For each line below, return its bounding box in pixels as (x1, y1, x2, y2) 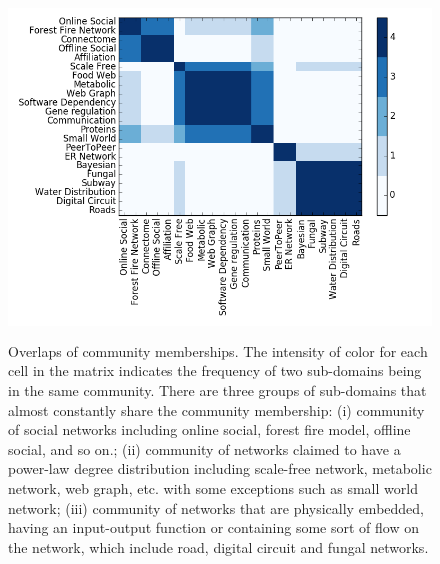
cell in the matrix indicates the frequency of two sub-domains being (8, 360, 422, 381)
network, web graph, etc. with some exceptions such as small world (8, 477, 418, 498)
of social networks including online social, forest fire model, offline (8, 419, 411, 440)
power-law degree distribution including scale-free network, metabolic (8, 458, 432, 479)
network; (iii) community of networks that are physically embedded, (8, 497, 424, 518)
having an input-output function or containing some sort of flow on (8, 517, 419, 538)
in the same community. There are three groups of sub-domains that (8, 379, 427, 400)
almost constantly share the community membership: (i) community (8, 399, 425, 420)
